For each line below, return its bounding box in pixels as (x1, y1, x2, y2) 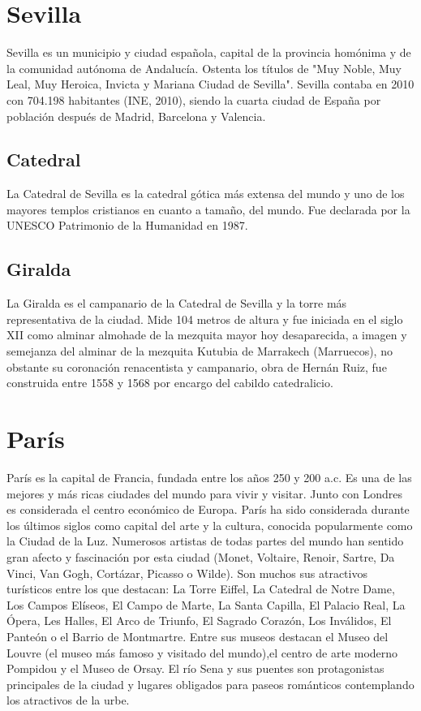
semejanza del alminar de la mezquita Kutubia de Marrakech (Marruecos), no (6, 343, 393, 360)
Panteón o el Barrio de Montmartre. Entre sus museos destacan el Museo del (6, 627, 389, 644)
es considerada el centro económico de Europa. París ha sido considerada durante (6, 501, 410, 518)
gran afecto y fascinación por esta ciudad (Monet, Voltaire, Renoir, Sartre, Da (6, 548, 395, 565)
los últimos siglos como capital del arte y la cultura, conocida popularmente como (6, 516, 413, 533)
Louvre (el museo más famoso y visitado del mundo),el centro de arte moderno (6, 644, 398, 661)
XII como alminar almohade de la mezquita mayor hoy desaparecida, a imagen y (6, 326, 407, 343)
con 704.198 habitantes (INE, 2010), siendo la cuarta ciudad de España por (6, 91, 381, 108)
